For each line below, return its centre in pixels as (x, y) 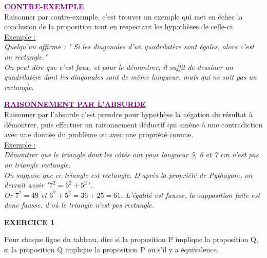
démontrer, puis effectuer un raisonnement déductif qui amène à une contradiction (133, 124)
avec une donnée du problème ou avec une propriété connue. (99, 134)
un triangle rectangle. (37, 164)
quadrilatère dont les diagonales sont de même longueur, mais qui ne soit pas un (130, 77)
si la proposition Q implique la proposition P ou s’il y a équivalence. (111, 250)
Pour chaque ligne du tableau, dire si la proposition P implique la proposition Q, (131, 239)
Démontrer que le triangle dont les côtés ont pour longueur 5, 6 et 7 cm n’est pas (131, 154)
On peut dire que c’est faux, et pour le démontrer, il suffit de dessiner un (119, 67)
